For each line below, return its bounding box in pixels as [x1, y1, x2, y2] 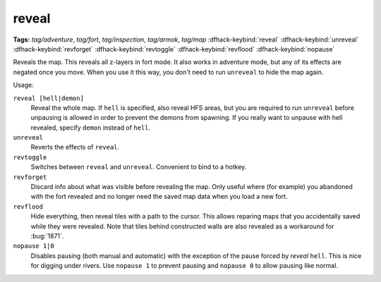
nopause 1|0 [13, 242, 54, 250]
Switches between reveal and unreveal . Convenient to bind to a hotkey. [30, 163, 247, 171]
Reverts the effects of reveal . [30, 143, 120, 152]
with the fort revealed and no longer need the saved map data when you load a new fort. [30, 192, 288, 201]
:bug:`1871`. [30, 231, 64, 240]
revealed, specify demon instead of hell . [30, 123, 151, 132]
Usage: [13, 81, 35, 90]
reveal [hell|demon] [13, 94, 85, 102]
